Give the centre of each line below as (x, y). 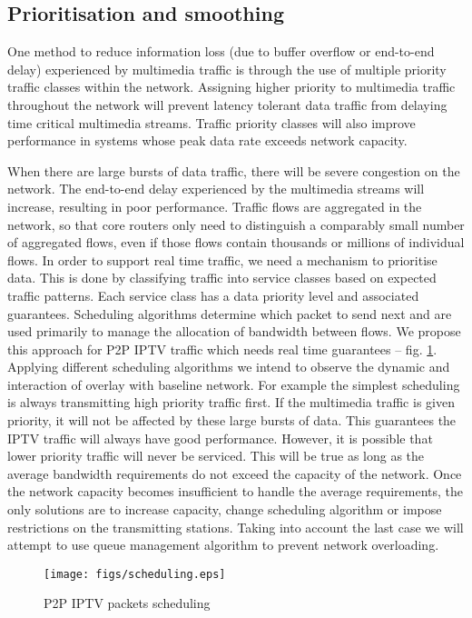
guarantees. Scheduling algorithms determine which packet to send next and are (230, 313)
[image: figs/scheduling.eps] (135, 574)
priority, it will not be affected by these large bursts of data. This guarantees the (232, 420)
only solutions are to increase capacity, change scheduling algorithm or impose (225, 509)
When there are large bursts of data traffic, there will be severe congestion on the (234, 170)
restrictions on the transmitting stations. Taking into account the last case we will (236, 527)
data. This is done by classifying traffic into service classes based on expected (222, 278)
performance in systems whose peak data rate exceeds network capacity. (207, 140)
